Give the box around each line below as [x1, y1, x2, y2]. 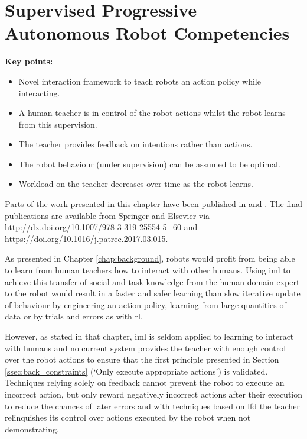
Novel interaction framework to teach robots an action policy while [18, 75, 261, 87]
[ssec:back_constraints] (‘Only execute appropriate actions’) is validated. [5, 364, 268, 377]
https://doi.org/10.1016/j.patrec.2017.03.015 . [5, 232, 168, 244]
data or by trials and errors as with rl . [5, 310, 143, 322]
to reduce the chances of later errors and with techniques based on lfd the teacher [5, 399, 300, 412]
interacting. [18, 86, 60, 99]
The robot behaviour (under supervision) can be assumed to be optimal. [18, 157, 280, 170]
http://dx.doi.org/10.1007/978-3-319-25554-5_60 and [5, 221, 198, 233]
